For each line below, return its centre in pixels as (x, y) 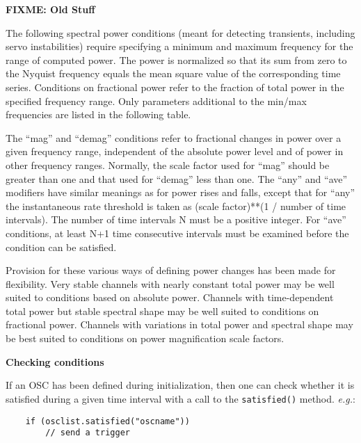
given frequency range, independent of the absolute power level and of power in (175, 151)
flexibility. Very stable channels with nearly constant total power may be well (170, 283)
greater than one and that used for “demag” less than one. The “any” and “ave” (177, 178)
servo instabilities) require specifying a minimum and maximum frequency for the (179, 46)
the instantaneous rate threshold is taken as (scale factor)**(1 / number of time (176, 206)
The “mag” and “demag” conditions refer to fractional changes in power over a (174, 137)
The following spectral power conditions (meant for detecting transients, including (180, 32)
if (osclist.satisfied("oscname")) (107, 421)
